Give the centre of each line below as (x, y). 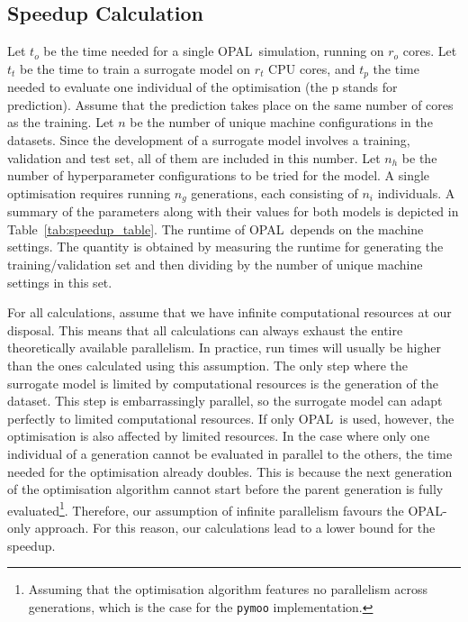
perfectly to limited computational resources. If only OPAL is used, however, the (231, 418)
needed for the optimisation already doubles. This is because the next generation (230, 471)
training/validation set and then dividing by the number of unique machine (215, 265)
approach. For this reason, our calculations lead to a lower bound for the (235, 528)
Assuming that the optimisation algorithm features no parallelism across (228, 589)
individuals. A (416, 192)
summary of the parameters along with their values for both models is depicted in (233, 211)
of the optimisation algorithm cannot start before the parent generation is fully (225, 489)
